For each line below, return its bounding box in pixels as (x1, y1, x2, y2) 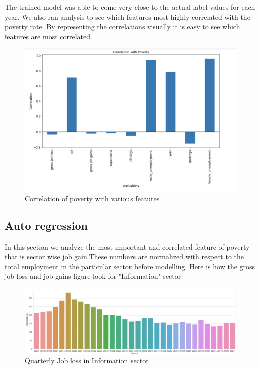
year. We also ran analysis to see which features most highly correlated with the (5, 11, 250, 22)
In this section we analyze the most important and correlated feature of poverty (5, 241, 250, 252)
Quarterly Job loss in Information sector (25, 355, 149, 366)
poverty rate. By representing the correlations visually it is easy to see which (5, 21, 240, 32)
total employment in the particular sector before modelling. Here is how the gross (5, 261, 255, 271)
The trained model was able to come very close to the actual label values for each (5, 2, 255, 12)
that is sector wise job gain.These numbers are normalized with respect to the (5, 251, 244, 262)
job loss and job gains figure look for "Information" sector (5, 271, 181, 281)
